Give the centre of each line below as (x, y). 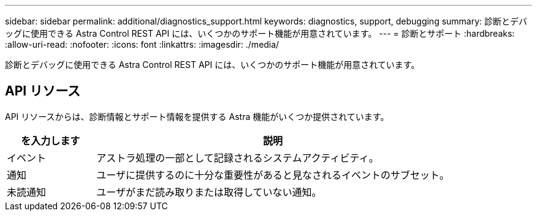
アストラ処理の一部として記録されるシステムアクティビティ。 (238, 158)
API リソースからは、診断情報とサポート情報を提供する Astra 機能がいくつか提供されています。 (197, 116)
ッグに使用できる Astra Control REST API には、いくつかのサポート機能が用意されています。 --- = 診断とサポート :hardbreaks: (260, 33)
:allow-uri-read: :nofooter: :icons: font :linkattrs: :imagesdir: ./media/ (142, 44)
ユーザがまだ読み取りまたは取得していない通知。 (209, 192)
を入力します (51, 140)
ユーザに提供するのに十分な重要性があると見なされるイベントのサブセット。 (273, 175)
